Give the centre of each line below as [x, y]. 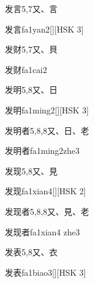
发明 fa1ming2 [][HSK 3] [47, 110]
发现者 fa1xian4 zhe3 [43, 231]
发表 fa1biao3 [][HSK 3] [46, 272]
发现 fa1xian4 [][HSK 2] [46, 191]
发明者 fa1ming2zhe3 [42, 151]
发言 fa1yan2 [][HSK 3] [44, 29]
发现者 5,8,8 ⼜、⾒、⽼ [47, 211]
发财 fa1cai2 [26, 69]
